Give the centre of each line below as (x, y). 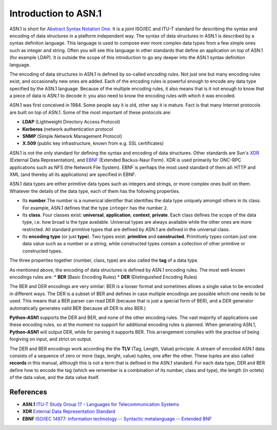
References (28, 392)
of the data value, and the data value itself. (54, 378)
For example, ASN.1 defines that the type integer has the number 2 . (95, 208)
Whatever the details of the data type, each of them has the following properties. (95, 191)
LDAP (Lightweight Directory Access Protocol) (71, 122)
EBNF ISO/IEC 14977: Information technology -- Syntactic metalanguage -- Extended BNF (117, 419)
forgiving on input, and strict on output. (51, 339)
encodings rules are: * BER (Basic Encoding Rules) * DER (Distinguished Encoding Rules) (103, 277)
